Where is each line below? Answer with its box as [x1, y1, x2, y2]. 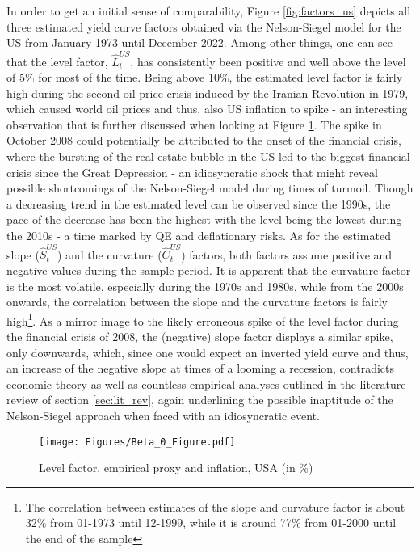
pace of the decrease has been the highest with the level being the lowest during [6, 211, 402, 228]
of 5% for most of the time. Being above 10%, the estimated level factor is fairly [6, 69, 403, 86]
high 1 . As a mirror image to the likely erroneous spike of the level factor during [6, 310, 399, 329]
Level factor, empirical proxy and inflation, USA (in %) [39, 459, 313, 476]
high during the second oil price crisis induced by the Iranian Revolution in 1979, [6, 84, 409, 101]
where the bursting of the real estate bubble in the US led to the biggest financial [6, 148, 410, 165]
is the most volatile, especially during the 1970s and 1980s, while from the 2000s [6, 277, 404, 294]
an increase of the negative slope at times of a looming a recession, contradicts [6, 360, 395, 377]
